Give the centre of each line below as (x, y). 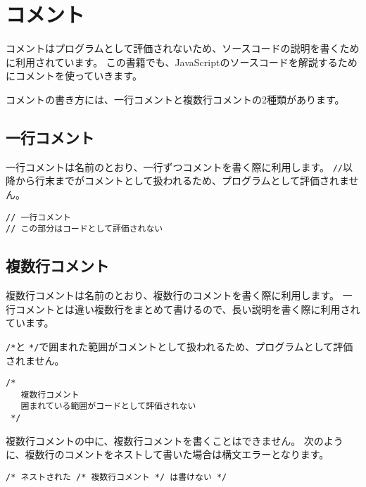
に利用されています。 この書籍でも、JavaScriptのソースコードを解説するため (182, 62)
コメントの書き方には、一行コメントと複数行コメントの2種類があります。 (175, 99)
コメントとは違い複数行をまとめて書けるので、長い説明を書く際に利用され (188, 309)
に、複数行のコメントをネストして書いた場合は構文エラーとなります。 (168, 454)
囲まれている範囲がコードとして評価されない (108, 406)
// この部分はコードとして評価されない (84, 229)
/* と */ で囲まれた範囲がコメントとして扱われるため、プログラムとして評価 (179, 346)
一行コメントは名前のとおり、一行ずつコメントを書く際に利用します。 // (175, 166)
